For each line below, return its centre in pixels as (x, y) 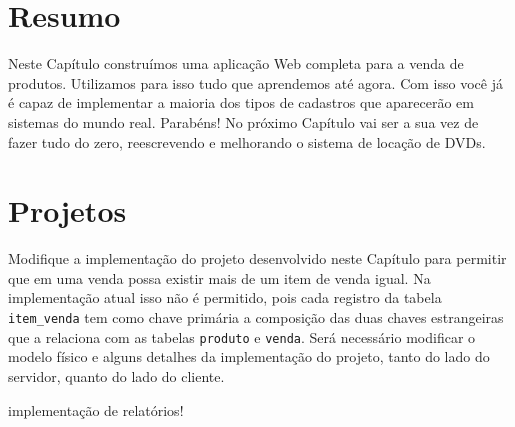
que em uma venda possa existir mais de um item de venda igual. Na (219, 277)
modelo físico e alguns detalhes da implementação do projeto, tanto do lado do (249, 356)
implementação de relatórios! (96, 409)
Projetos (67, 210)
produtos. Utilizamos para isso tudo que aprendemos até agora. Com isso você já (255, 82)
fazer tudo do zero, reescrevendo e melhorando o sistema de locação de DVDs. (247, 141)
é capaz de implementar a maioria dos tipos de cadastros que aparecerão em (241, 102)
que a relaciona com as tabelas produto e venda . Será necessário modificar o (242, 336)
